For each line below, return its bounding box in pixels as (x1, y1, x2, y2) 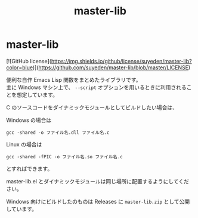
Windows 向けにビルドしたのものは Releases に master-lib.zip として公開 (6, 198, 190, 205)
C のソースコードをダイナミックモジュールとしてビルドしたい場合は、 (6, 103, 178, 111)
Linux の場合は (6, 140, 42, 148)
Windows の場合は (6, 116, 52, 124)
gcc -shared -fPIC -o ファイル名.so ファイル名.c (6, 153, 123, 159)
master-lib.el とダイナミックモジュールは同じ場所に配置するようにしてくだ (6, 177, 190, 185)
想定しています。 (16, 91, 58, 98)
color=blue (6, 64, 33, 71)
